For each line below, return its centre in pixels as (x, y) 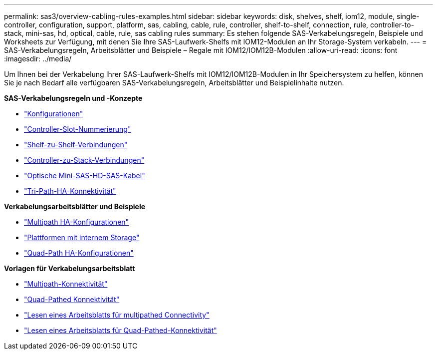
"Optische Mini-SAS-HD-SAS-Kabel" (85, 176)
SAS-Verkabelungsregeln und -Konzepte (73, 98)
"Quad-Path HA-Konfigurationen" (79, 253)
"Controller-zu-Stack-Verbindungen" (84, 160)
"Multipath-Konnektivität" (66, 284)
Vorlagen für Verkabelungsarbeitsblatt (70, 268)
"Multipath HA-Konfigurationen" (77, 222)
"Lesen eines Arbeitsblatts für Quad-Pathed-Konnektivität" (120, 330)
